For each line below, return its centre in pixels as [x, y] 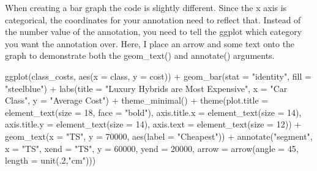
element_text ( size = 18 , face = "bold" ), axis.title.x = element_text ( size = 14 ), [153, 112]
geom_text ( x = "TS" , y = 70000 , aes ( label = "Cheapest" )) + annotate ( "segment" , [159, 136]
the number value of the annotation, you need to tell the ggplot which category [154, 32]
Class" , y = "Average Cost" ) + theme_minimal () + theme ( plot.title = [137, 100]
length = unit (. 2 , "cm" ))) [50, 160]
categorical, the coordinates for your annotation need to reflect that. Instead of [153, 19]
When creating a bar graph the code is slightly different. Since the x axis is [146, 7]
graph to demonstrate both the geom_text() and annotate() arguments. [140, 55]
